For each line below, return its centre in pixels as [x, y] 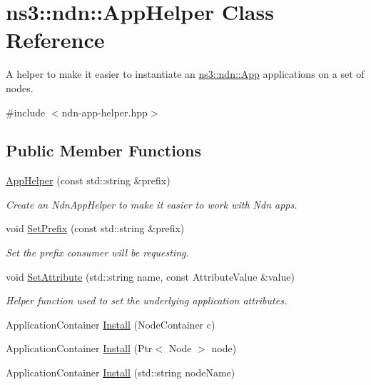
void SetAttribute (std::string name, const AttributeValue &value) [150, 276]
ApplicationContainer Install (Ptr [79, 348]
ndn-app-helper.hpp [105, 112]
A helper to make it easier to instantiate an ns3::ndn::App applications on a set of [185, 74]
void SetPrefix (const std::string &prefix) [95, 228]
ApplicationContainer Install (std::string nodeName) [121, 372]
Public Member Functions [103, 150]
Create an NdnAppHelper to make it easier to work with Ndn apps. [152, 204]
